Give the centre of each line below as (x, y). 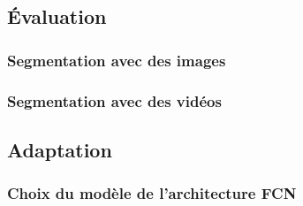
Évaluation (57, 16)
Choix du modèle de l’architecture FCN (152, 193)
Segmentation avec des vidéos (114, 100)
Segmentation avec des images (117, 60)
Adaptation (60, 149)
